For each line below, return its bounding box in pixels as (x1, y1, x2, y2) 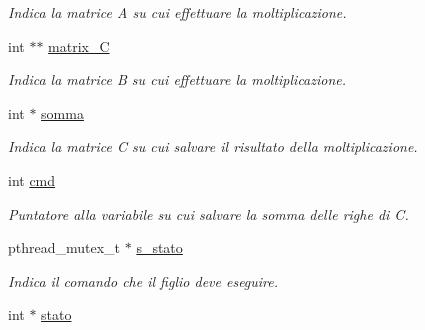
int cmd (8, 169, 56, 190)
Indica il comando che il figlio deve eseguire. (8, 270, 279, 291)
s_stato (136, 237, 183, 258)
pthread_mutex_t (8, 237, 121, 258)
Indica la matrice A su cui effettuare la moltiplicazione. (8, 2, 347, 22)
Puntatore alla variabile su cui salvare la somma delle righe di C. (8, 203, 409, 224)
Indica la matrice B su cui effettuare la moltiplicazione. (8, 69, 347, 90)
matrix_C (48, 35, 110, 56)
